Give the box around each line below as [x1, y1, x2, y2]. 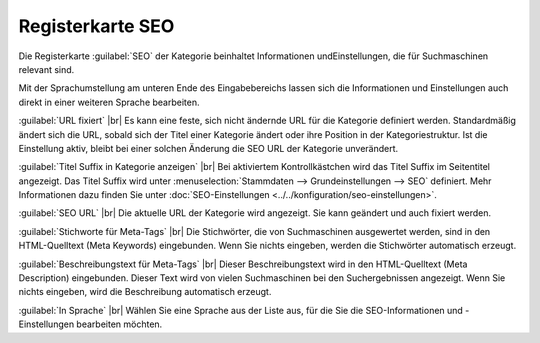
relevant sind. [18, 63, 75, 75]
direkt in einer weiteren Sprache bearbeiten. [18, 96, 200, 108]
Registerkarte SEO [18, 15, 175, 37]
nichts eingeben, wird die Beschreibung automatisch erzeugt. [18, 286, 272, 298]
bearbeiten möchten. [76, 318, 163, 330]
